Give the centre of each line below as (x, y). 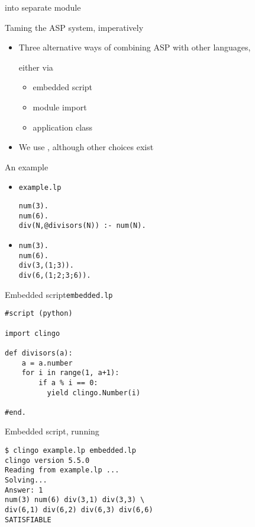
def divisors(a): (39, 353)
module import (60, 107)
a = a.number (47, 363)
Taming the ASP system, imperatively (74, 27)
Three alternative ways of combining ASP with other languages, (135, 47)
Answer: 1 (24, 490)
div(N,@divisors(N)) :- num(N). (82, 226)
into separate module (43, 7)
